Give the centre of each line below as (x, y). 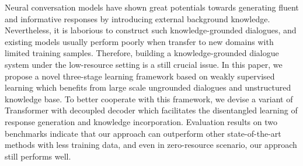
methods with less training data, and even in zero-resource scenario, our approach (151, 145)
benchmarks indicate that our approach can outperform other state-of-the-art (143, 133)
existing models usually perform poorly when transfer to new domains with (139, 41)
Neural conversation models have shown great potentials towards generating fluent (152, 7)
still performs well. (38, 156)
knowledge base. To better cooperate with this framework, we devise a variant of (149, 98)
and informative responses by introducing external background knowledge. (137, 18)
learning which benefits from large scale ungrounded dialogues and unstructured (148, 87)
